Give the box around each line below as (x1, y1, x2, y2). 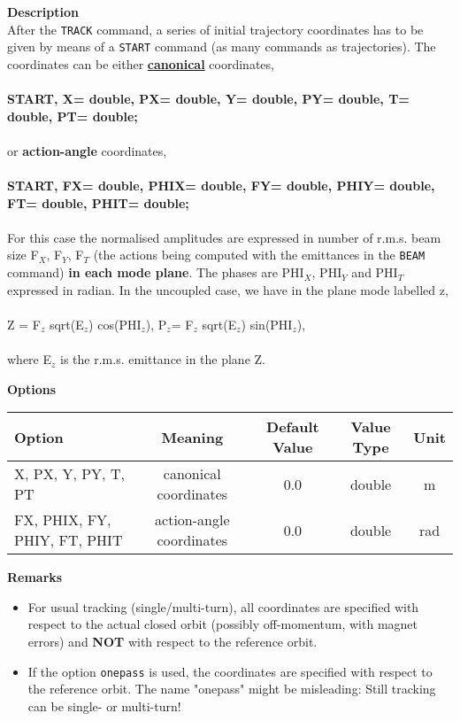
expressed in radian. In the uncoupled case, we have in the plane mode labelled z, (7, 280, 448, 298)
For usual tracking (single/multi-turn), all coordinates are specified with (27, 597, 419, 616)
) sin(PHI (241, 314, 293, 333)
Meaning (161, 426, 224, 447)
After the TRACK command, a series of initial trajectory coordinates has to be (7, 19, 424, 38)
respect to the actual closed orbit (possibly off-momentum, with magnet (27, 615, 418, 633)
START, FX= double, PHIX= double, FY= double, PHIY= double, (7, 176, 435, 195)
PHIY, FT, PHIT (14, 530, 123, 551)
